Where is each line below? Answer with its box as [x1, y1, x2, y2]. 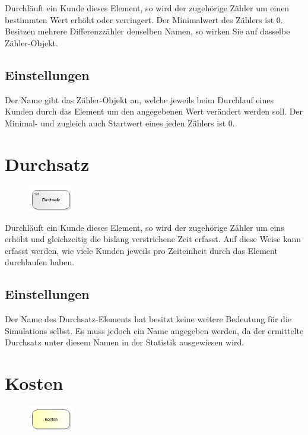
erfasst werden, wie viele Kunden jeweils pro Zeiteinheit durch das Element [5, 244, 278, 256]
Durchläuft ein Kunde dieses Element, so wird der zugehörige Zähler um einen [5, 2, 290, 14]
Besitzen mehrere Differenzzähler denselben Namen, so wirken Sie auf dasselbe [5, 25, 290, 37]
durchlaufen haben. [5, 256, 75, 268]
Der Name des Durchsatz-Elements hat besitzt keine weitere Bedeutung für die [5, 313, 292, 325]
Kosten [5, 371, 63, 395]
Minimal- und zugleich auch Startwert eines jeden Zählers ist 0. [5, 116, 235, 129]
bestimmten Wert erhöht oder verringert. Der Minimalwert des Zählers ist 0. [5, 13, 283, 26]
